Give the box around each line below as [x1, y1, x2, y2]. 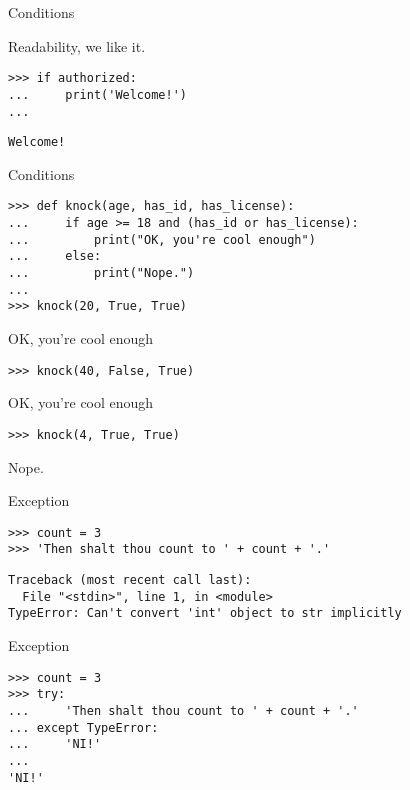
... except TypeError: [8, 720, 159, 735]
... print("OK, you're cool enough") [8, 232, 316, 247]
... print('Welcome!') [8, 87, 187, 102]
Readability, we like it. [8, 35, 146, 56]
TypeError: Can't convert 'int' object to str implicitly [8, 606, 402, 621]
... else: [8, 249, 102, 264]
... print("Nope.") [8, 266, 195, 281]
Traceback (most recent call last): [8, 573, 252, 587]
